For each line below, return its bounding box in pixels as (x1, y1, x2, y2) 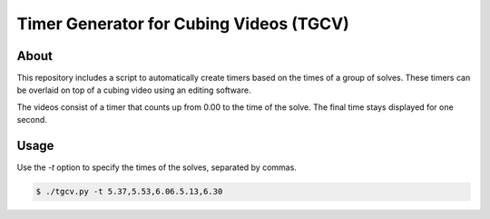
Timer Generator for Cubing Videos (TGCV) (16, 14, 349, 34)
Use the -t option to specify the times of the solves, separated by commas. (16, 162, 297, 173)
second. (16, 114, 47, 125)
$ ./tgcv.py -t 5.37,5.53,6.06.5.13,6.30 (35, 186, 223, 197)
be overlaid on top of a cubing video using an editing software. (16, 85, 251, 95)
